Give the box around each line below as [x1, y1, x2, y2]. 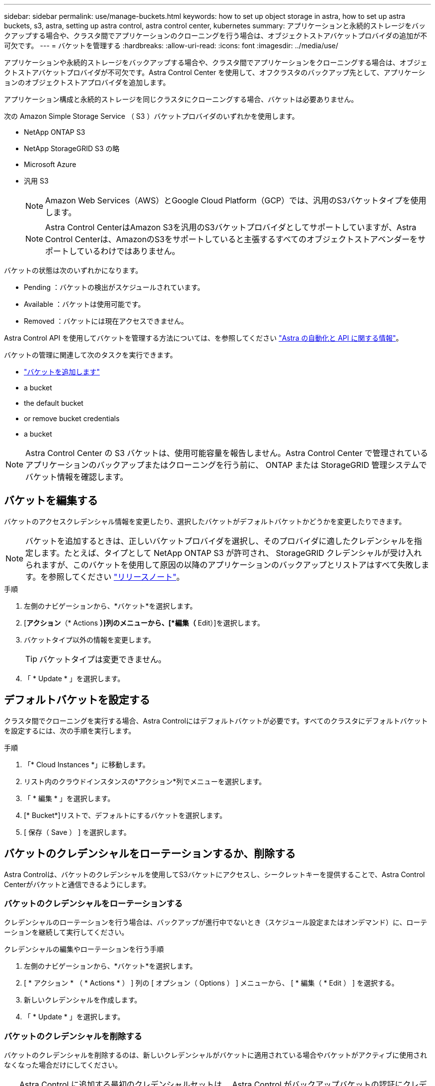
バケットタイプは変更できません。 [39, 654, 166, 664]
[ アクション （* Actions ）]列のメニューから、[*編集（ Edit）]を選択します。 [24, 618, 264, 627]
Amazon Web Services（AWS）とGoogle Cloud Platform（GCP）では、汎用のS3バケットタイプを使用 [45, 195, 427, 205]
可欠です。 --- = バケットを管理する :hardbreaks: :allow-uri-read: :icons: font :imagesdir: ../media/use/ [4, 41, 339, 50]
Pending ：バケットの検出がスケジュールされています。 [24, 283, 205, 291]
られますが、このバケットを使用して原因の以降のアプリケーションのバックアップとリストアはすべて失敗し [25, 559, 422, 570]
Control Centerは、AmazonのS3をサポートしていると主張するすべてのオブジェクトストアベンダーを [45, 234, 418, 244]
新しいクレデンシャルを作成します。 [24, 995, 142, 1004]
